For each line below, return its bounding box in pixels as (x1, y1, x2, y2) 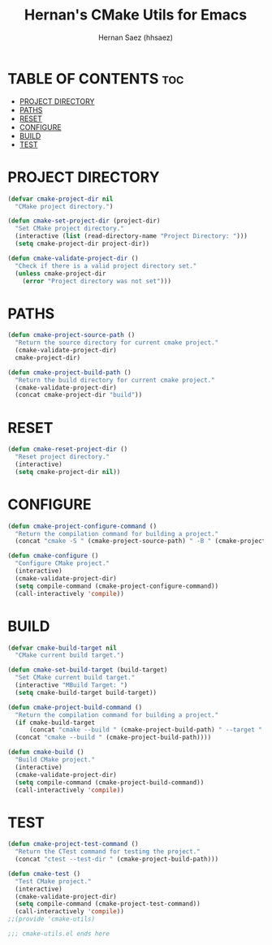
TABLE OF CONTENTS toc (7, 69, 184, 88)
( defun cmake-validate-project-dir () (7, 254, 139, 262)
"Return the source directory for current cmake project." (15, 339, 219, 347)
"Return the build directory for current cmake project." (15, 376, 216, 384)
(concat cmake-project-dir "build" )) (15, 391, 143, 399)
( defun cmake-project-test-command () (7, 840, 139, 848)
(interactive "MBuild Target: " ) (15, 681, 128, 689)
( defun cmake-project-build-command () (7, 703, 143, 711)
